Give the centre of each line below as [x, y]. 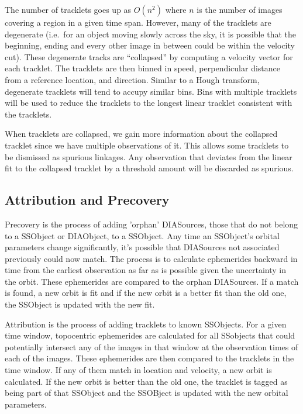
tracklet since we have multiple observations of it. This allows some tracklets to [147, 145]
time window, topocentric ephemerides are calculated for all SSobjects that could [150, 335]
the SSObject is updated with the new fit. [80, 304]
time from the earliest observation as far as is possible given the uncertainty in [145, 270]
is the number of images [240, 9]
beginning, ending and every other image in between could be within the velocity [150, 45]
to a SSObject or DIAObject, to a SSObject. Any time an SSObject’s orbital [142, 235]
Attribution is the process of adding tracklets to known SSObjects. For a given [146, 324]
